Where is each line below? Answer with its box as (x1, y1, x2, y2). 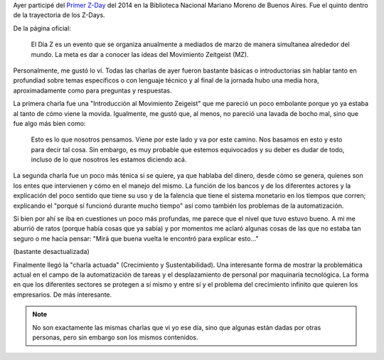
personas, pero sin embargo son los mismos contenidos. (32, 333, 198, 342)
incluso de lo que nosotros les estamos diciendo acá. (31, 155, 187, 164)
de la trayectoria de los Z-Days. (13, 11, 106, 19)
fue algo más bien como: (13, 119, 86, 127)
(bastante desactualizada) (13, 248, 90, 256)
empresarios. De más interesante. (13, 290, 112, 299)
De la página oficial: (13, 23, 71, 32)
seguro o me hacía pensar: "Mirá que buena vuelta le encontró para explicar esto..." (13, 234, 259, 243)
